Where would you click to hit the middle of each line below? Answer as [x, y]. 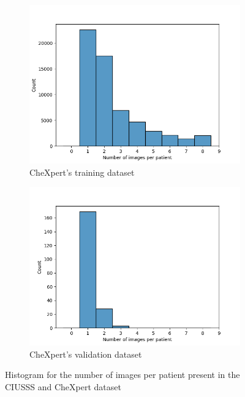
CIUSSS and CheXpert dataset [63, 386]
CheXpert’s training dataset [82, 172]
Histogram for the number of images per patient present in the [123, 375]
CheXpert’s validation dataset [86, 354]
